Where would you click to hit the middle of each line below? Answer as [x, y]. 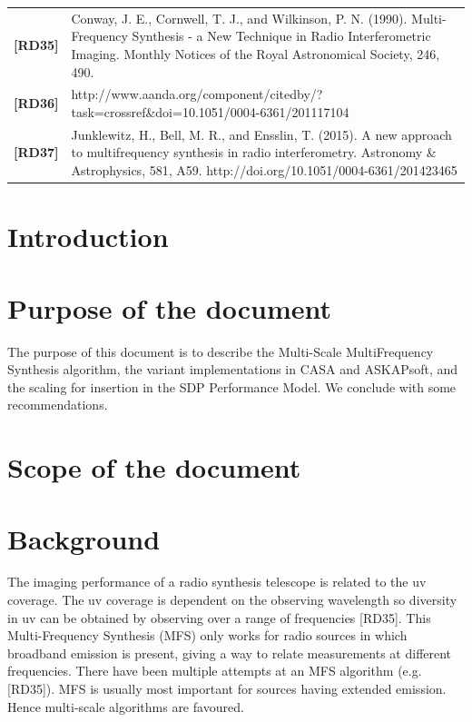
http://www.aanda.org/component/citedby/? [197, 94]
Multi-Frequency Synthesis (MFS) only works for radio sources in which [207, 635]
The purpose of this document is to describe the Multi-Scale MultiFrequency [221, 351]
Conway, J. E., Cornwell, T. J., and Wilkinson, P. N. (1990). [239, 18]
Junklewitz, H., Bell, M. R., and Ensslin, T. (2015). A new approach [261, 134]
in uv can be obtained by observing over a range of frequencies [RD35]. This [219, 617]
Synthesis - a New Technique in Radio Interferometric [281, 36]
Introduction [88, 237]
